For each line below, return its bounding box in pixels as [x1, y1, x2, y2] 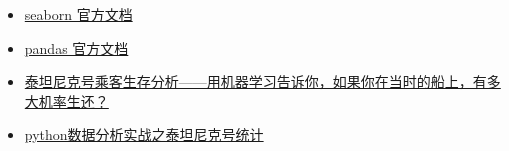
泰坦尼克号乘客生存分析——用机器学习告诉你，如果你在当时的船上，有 [24, 71, 487, 92]
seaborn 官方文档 [24, 4, 133, 24]
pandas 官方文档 [24, 37, 129, 58]
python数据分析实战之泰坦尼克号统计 [24, 124, 264, 145]
